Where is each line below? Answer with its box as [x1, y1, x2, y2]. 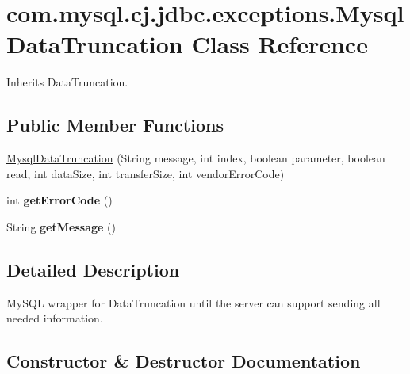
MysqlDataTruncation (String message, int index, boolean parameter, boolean [6, 150, 385, 166]
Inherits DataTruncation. [6, 74, 128, 90]
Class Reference [191, 28, 368, 60]
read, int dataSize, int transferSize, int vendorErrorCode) [6, 165, 285, 181]
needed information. [6, 310, 103, 326]
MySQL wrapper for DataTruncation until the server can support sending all [6, 294, 381, 311]
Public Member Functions [6, 113, 224, 137]
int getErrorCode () [6, 192, 113, 208]
